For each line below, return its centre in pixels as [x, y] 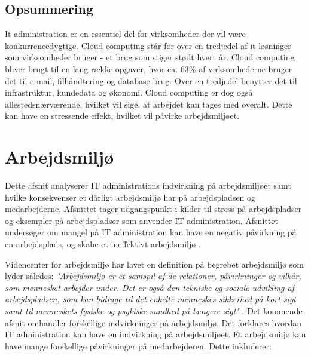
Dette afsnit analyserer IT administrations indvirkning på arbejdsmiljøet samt [148, 185]
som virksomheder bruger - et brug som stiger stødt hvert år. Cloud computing [150, 57]
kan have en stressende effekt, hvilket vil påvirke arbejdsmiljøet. [122, 116]
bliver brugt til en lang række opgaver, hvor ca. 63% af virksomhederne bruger [149, 68]
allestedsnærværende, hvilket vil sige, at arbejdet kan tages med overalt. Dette [149, 104]
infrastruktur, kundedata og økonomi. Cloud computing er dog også [129, 92]
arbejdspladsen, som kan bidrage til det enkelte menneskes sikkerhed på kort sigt [151, 299]
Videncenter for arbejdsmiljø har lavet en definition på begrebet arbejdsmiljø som [154, 264]
